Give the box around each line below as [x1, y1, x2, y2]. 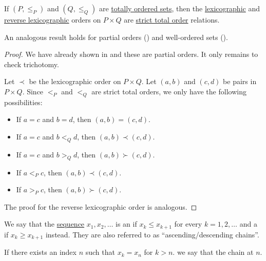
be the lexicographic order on [29, 76, 121, 87]
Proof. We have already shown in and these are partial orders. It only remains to [4, 49, 258, 59]
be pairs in [223, 76, 257, 87]
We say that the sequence [4, 218, 85, 229]
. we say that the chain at [173, 247, 254, 257]
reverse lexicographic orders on [4, 14, 101, 25]
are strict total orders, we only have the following [91, 86, 246, 96]
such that [85, 247, 115, 257]
